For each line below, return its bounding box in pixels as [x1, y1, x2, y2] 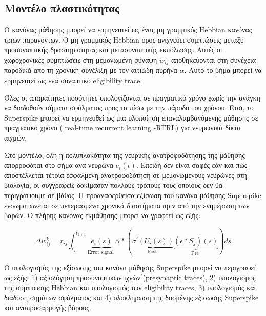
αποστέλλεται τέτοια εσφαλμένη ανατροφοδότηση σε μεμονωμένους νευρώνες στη [4, 169, 247, 180]
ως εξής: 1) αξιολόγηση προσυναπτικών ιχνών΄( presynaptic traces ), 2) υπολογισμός [4, 272, 256, 283]
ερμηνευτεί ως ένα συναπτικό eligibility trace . [4, 75, 142, 86]
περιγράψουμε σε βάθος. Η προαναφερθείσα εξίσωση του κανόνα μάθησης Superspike [4, 189, 261, 200]
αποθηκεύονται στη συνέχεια [171, 54, 256, 65]
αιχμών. [4, 132, 27, 143]
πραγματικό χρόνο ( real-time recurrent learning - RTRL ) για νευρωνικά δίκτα [4, 122, 241, 133]
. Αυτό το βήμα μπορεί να [184, 65, 262, 75]
